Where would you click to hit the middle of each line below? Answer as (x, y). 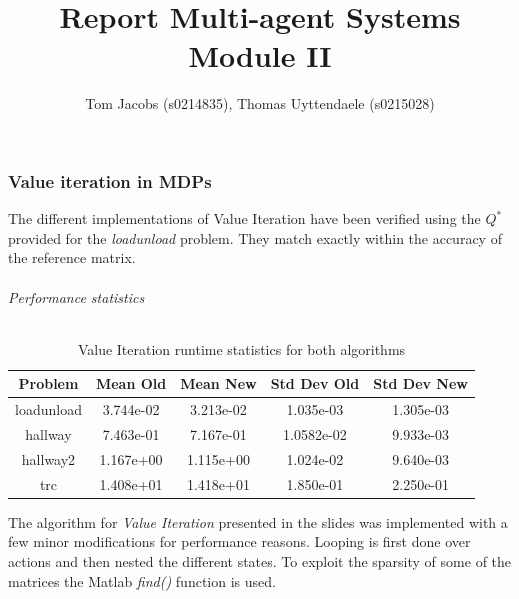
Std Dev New (420, 383)
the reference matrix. (72, 257)
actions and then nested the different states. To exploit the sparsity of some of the (260, 561)
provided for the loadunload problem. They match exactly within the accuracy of (255, 237)
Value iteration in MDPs (110, 180)
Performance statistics (76, 296)
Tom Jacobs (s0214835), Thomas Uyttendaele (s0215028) (260, 103)
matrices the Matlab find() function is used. (142, 580)
